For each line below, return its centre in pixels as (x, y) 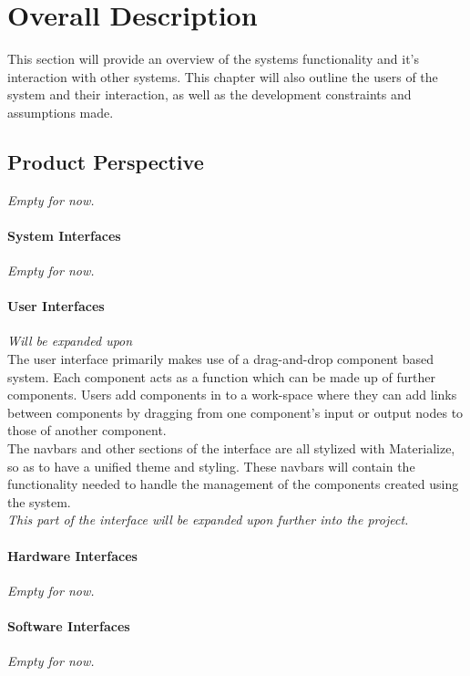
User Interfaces (56, 306)
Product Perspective (106, 161)
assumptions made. (61, 112)
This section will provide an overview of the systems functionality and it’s (214, 59)
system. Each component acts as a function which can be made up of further (221, 376)
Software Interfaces (69, 626)
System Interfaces (64, 235)
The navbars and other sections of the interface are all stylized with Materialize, (231, 448)
